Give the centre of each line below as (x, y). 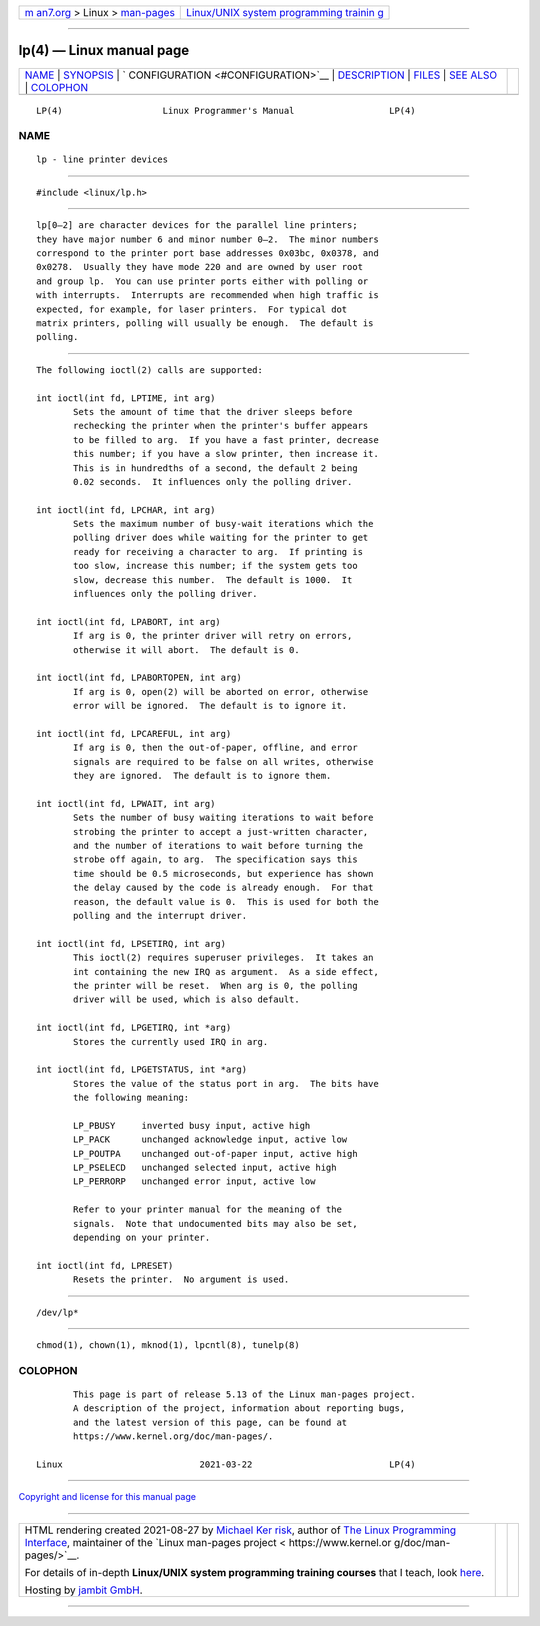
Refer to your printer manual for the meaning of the (207, 1209)
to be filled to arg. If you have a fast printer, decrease (226, 439)
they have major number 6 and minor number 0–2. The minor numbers (207, 239)
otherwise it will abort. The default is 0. (186, 649)
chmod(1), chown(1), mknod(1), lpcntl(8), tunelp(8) (168, 1344)
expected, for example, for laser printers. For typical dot (192, 309)
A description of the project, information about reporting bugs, (239, 1408)
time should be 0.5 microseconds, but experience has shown (223, 873)
